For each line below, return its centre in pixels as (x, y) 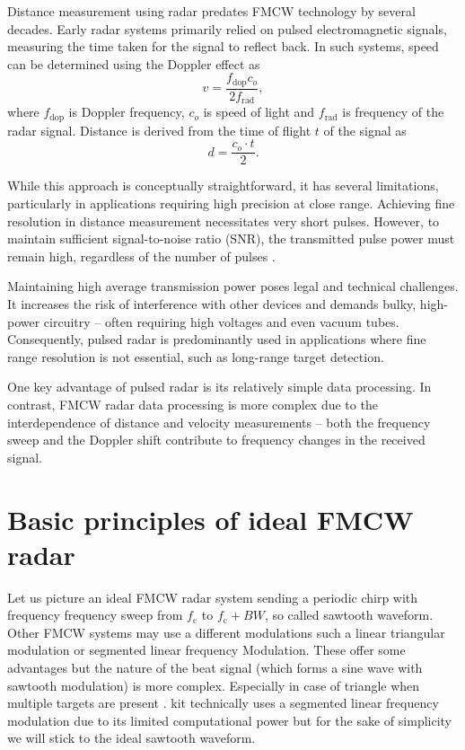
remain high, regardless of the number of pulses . (141, 256)
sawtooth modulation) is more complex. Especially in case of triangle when (214, 685)
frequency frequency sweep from (95, 615)
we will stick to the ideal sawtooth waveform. (132, 738)
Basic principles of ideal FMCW (211, 519)
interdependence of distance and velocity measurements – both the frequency (219, 422)
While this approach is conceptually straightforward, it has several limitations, (223, 185)
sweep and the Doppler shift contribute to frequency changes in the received (216, 440)
